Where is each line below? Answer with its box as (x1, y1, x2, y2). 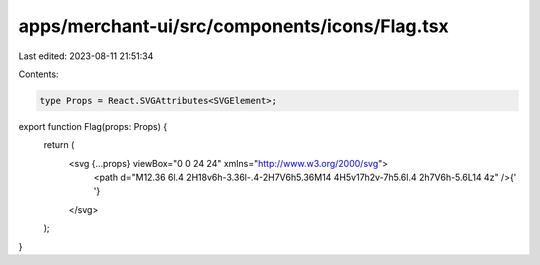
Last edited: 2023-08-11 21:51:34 (18, 50, 154, 62)
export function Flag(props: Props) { (18, 120, 168, 132)
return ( (43, 139, 75, 151)
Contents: (18, 68, 59, 80)
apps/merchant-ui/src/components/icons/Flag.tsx (18, 15, 449, 37)
